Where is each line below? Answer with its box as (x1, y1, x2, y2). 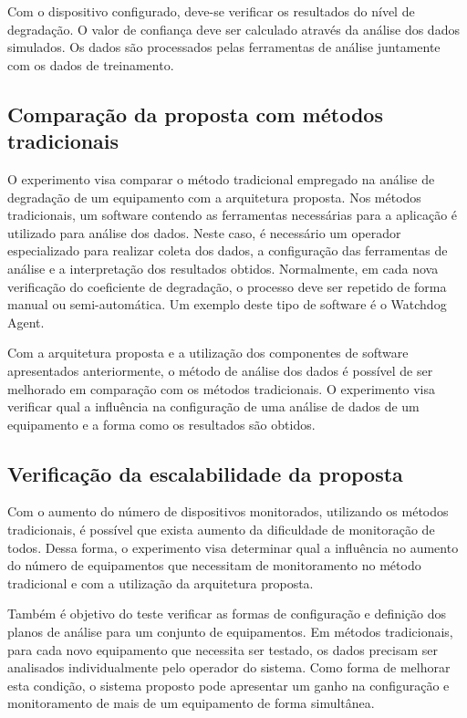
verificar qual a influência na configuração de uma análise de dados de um (7, 397, 420, 416)
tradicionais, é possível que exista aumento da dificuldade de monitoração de (7, 520, 435, 539)
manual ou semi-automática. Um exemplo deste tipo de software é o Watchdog (7, 295, 447, 314)
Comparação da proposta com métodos (7, 99, 383, 128)
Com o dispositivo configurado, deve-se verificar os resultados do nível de (7, 2, 415, 20)
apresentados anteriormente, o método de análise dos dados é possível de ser (7, 360, 433, 380)
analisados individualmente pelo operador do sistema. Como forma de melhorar (7, 658, 451, 677)
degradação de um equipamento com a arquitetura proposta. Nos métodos (7, 187, 421, 206)
